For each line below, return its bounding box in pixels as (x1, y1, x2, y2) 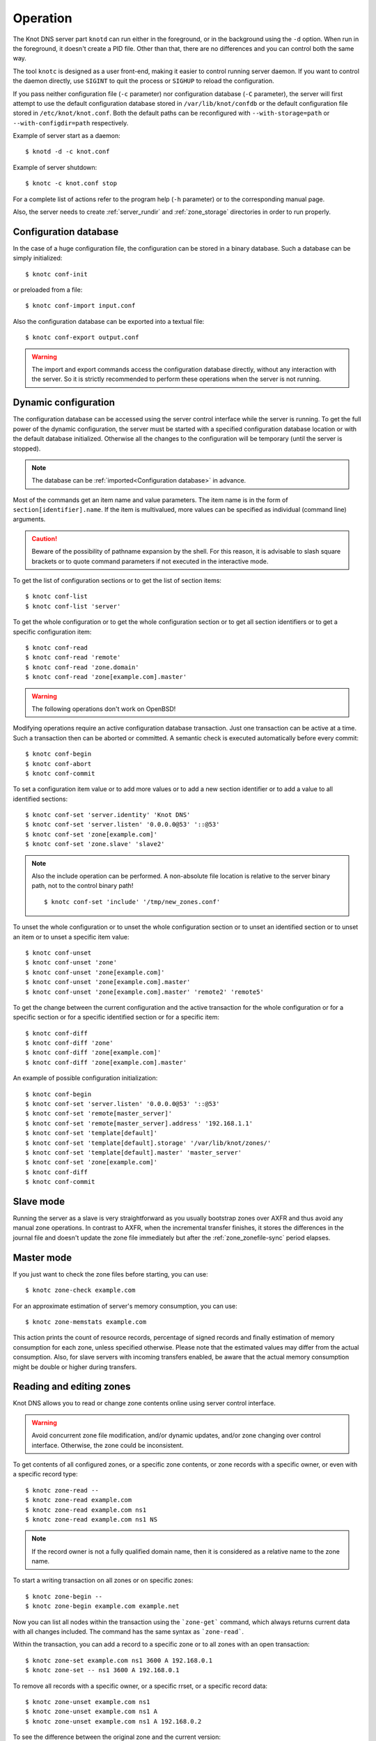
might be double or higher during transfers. (13, 1362, 137, 1371)
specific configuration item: (13, 627, 92, 636)
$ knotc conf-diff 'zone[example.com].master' (25, 1059, 187, 1066)
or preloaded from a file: (13, 286, 83, 294)
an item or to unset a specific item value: (13, 932, 130, 941)
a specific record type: (13, 1470, 78, 1478)
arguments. (13, 515, 46, 524)
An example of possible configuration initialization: (13, 1074, 158, 1082)
